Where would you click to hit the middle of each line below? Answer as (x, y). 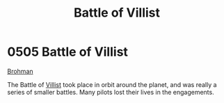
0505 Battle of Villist (68, 52)
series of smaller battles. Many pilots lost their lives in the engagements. (111, 92)
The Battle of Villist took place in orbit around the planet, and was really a (112, 84)
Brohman (20, 71)
